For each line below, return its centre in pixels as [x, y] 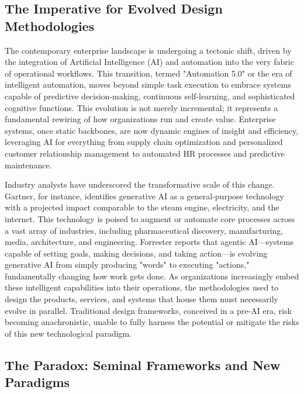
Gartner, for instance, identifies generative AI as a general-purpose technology [144, 196]
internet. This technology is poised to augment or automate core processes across [150, 218]
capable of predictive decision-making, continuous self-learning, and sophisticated [150, 96]
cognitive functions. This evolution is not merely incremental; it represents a [141, 107]
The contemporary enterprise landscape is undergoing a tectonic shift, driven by [148, 50]
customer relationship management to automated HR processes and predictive [145, 153]
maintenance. [28, 165]
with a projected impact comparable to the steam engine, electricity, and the [142, 207]
